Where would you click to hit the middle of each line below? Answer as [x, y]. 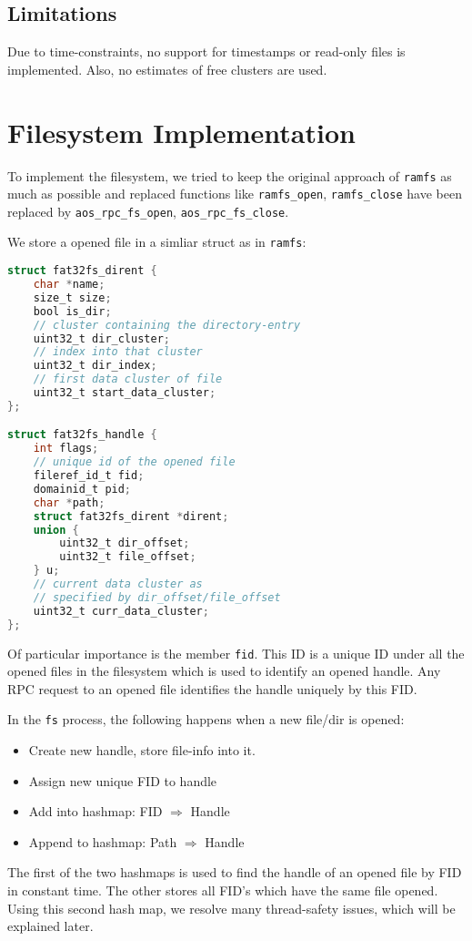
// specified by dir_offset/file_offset [157, 597]
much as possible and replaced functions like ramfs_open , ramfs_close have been [235, 194]
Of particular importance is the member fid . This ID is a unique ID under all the [236, 653]
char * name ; [69, 285]
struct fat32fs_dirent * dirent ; [131, 516]
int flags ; [66, 449]
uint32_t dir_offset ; [125, 543]
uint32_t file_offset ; [128, 557]
